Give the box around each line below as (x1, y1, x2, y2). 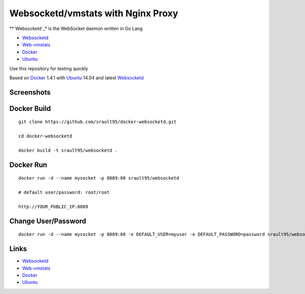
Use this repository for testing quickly (9, 65, 88, 71)
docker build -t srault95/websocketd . (18, 148, 118, 153)
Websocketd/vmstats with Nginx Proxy (9, 8, 178, 19)
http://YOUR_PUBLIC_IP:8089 (18, 203, 88, 210)
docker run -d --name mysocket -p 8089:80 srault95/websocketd (18, 175, 179, 181)
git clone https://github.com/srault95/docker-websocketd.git (18, 119, 177, 125)
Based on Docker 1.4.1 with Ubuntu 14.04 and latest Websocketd (9, 74, 144, 81)
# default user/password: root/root (18, 190, 110, 195)
